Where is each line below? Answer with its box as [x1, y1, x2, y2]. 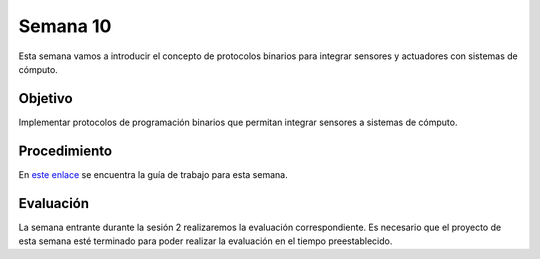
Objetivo [18, 90, 74, 107]
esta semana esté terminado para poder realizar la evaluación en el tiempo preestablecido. [18, 235, 393, 247]
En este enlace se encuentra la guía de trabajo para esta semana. [18, 168, 289, 180]
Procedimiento [18, 142, 113, 159]
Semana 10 [18, 15, 112, 37]
